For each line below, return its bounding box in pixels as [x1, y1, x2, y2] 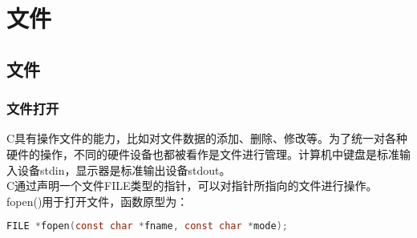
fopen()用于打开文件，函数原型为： [6, 192, 188, 209]
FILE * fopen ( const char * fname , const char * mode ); [6, 220, 288, 232]
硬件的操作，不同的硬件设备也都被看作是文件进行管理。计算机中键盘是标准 [6, 145, 399, 162]
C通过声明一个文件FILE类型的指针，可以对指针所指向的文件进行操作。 [6, 177, 378, 194]
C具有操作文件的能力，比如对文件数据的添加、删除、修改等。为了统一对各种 [6, 130, 408, 147]
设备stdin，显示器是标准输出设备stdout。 [17, 161, 231, 178]
